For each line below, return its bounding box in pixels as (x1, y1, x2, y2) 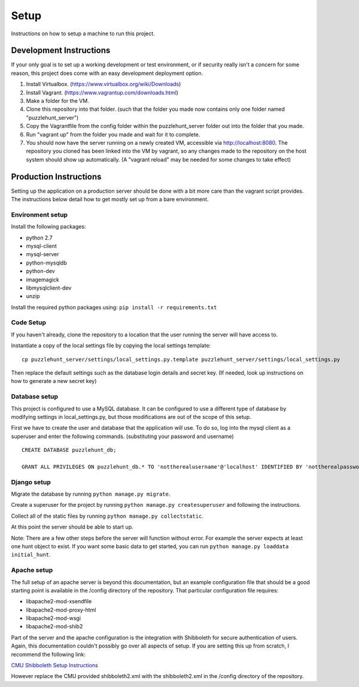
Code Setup (11, 318, 47, 327)
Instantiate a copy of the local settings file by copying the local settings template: (11, 342, 211, 349)
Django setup (11, 478, 51, 486)
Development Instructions (11, 45, 111, 56)
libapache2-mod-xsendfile (26, 598, 92, 605)
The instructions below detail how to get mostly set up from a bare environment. (11, 196, 209, 203)
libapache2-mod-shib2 (26, 623, 83, 630)
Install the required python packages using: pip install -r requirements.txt (11, 303, 217, 311)
